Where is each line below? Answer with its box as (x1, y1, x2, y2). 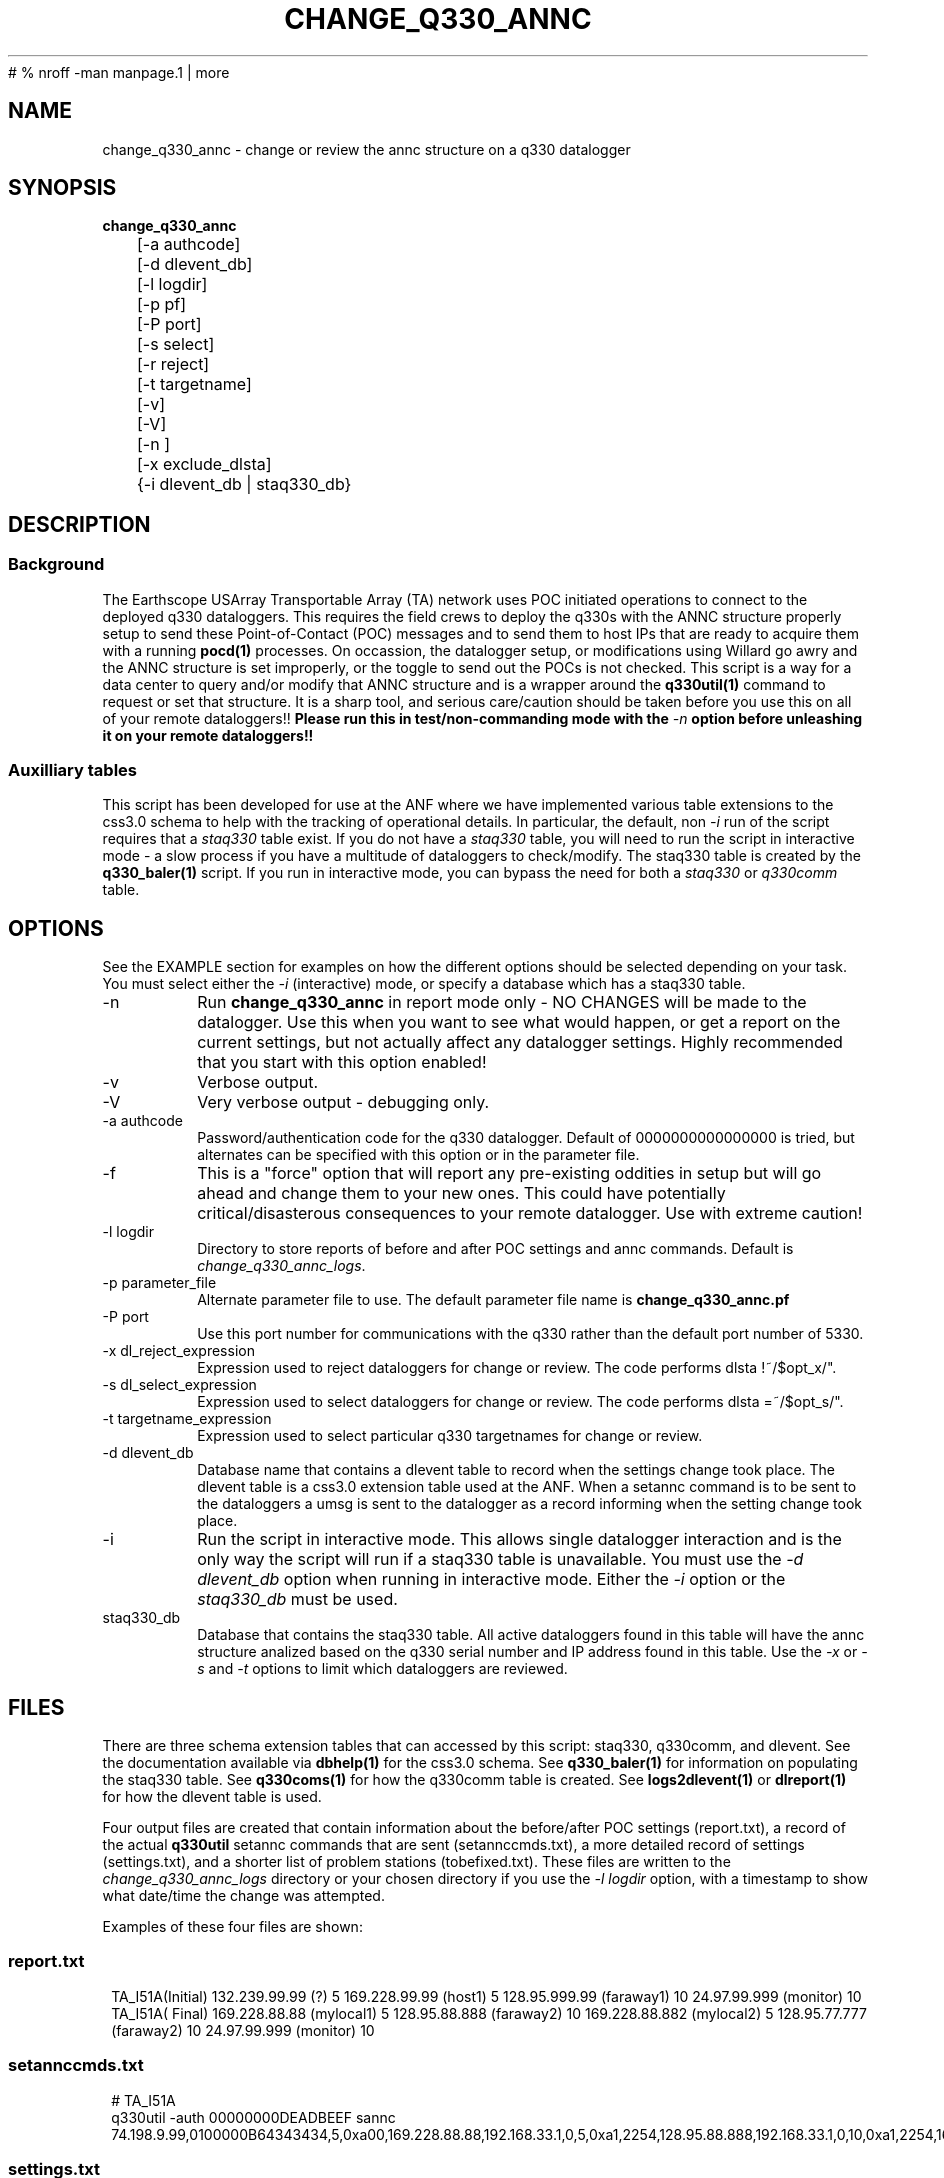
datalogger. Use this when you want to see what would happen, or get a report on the (197, 1012, 841, 1033)
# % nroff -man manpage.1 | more (8, 63, 230, 81)
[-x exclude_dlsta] (136, 454, 272, 475)
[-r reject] (136, 354, 210, 375)
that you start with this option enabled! (197, 1052, 487, 1073)
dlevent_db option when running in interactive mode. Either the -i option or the (197, 1569, 786, 1590)
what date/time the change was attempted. (102, 1887, 385, 1905)
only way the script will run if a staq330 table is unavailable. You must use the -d (197, 1549, 804, 1570)
